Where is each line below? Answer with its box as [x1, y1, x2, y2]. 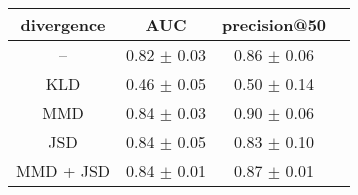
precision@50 [222, 13, 327, 36]
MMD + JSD [16, 159, 111, 182]
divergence [20, 13, 106, 36]
